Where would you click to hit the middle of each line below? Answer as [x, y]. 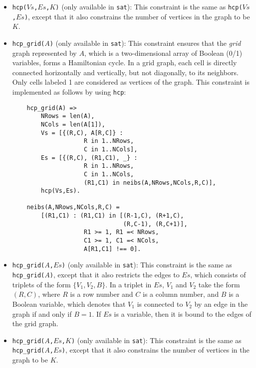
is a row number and [102, 294]
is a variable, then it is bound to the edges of [183, 313]
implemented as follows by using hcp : [69, 91]
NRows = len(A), [68, 116]
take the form [219, 284]
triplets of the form [41, 284]
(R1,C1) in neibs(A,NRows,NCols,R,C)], [150, 183]
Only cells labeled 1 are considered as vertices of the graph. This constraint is [131, 82]
